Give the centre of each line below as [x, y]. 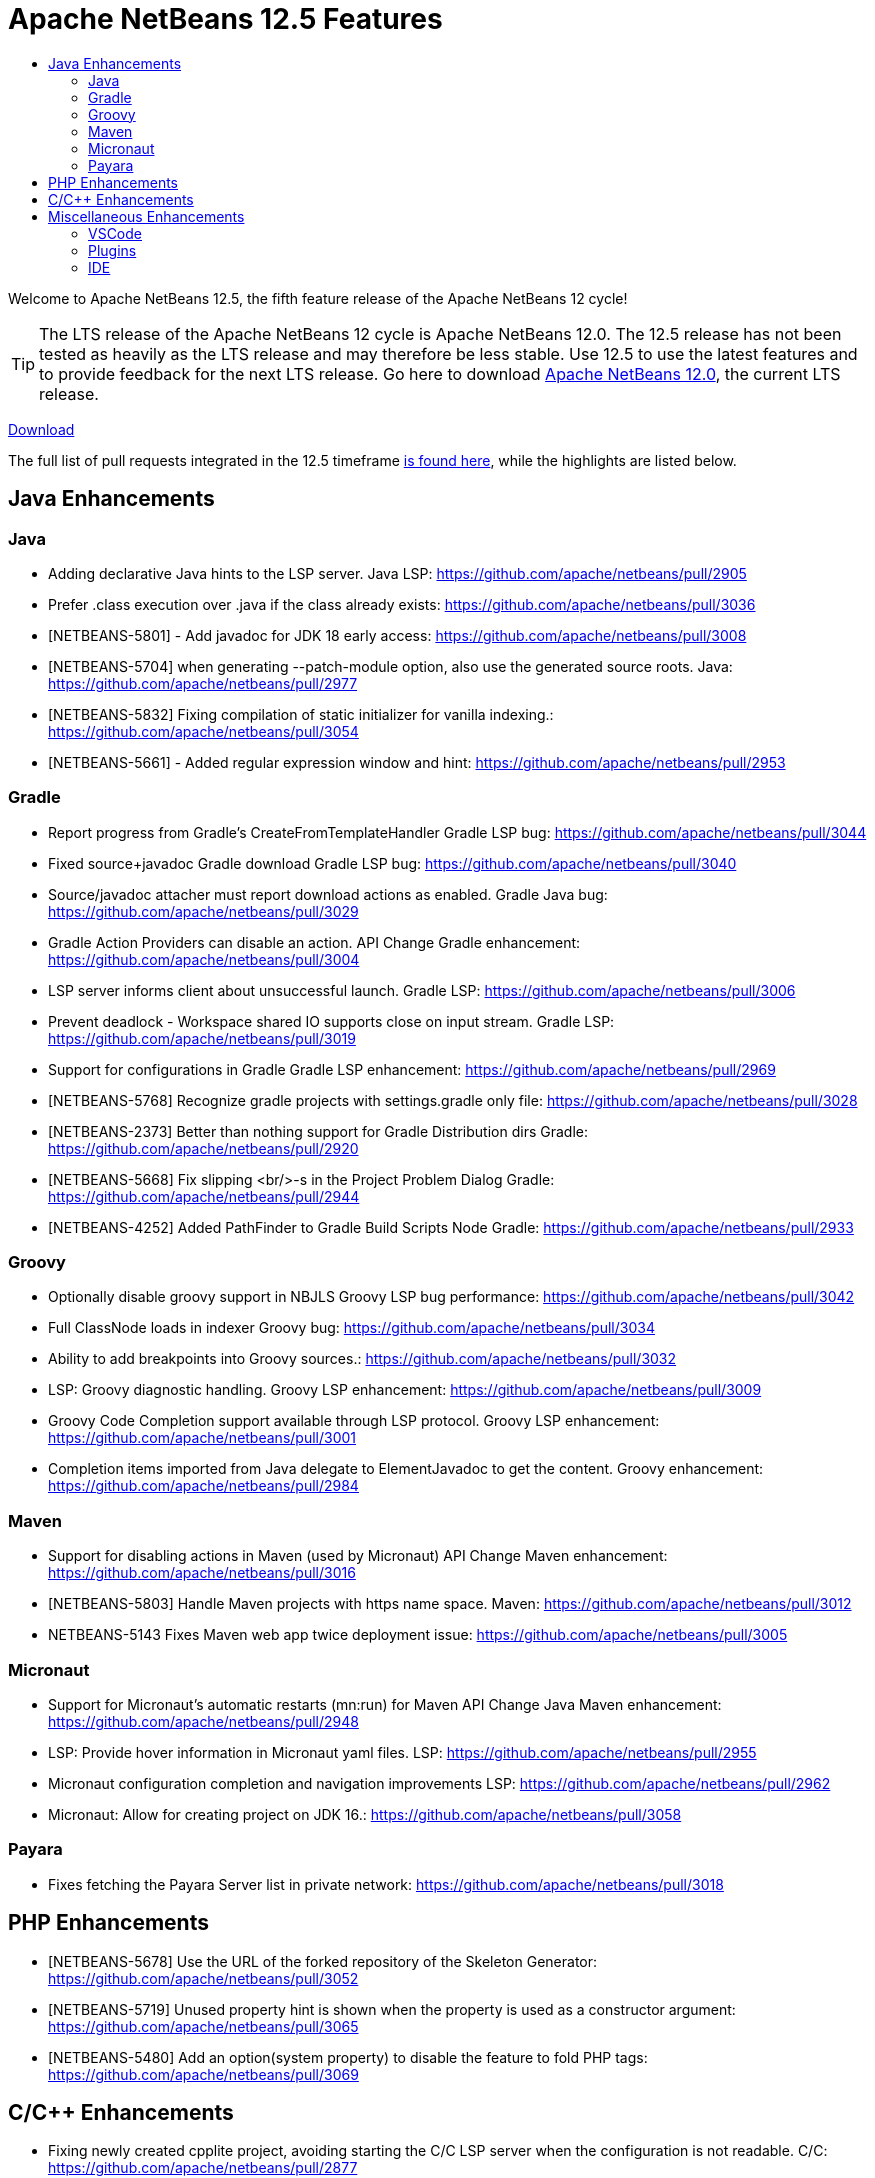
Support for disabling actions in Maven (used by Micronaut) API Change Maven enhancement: [358, 1556]
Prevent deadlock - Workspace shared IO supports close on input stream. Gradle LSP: [331, 1021]
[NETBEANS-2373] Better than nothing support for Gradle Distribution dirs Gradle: [318, 1131]
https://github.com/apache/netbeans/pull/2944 [204, 1196]
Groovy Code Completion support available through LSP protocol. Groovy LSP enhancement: [354, 1421]
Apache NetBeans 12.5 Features [225, 19]
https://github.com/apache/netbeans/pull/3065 [203, 2026]
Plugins [112, 250]
